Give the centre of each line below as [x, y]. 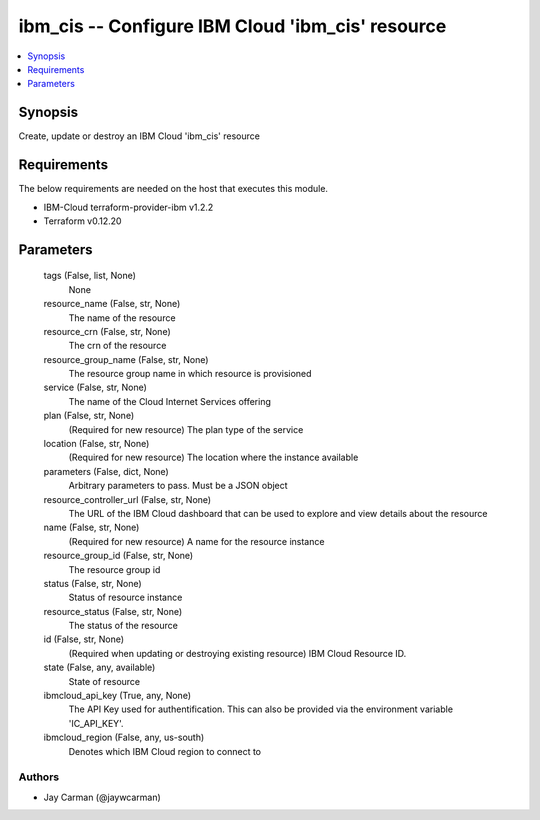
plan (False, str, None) [89, 416]
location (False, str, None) [96, 444]
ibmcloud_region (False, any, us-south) [124, 737]
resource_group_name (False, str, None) [126, 359]
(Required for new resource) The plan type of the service [186, 429]
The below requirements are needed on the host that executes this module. [173, 189]
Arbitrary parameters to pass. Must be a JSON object [178, 486]
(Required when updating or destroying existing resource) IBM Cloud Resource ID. [237, 653]
